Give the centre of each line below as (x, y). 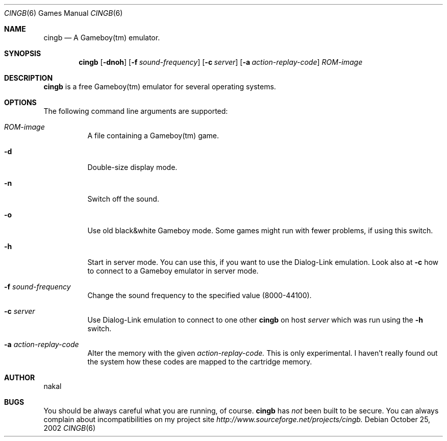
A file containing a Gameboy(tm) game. (153, 136)
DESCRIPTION (29, 78)
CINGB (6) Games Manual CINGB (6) (64, 13)
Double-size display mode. (132, 167)
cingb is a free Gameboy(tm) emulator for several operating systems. (160, 87)
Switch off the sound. (123, 199)
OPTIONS (20, 102)
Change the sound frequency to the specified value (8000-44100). (200, 295)
